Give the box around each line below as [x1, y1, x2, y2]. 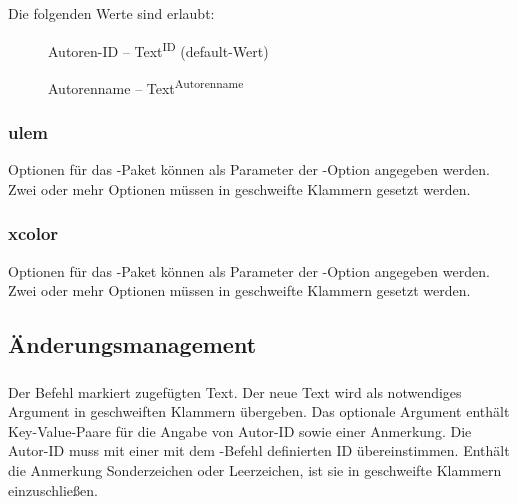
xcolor [8, 221, 59, 246]
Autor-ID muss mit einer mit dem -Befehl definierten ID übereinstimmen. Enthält [8, 440, 510, 461]
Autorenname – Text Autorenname [48, 74, 244, 98]
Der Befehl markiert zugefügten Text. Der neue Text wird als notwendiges [8, 381, 462, 402]
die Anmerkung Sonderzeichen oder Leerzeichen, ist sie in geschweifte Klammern [8, 459, 502, 480]
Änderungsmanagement [8, 329, 257, 360]
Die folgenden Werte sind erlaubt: [8, 3, 215, 23]
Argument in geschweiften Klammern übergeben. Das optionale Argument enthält [8, 401, 510, 422]
